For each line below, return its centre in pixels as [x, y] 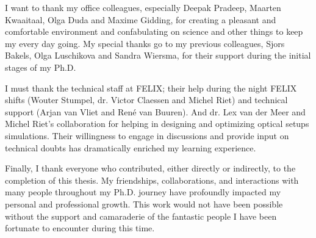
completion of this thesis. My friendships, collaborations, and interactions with [152, 180]
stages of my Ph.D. [41, 67]
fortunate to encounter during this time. [80, 228]
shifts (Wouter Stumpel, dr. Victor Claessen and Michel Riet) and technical [146, 100]
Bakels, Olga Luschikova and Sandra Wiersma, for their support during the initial [158, 55]
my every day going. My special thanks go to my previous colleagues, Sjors [145, 43]
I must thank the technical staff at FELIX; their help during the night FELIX [151, 88]
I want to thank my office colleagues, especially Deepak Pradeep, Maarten [143, 7]
